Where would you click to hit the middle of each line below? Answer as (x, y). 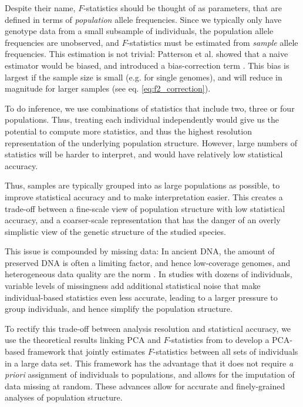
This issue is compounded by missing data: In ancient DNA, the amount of (140, 251)
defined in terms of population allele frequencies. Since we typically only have (143, 19)
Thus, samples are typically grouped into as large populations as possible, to (142, 185)
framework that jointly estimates (86, 351)
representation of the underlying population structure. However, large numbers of (151, 142)
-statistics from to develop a (219, 340)
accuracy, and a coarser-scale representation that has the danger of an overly (143, 220)
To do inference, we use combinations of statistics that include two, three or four (150, 108)
